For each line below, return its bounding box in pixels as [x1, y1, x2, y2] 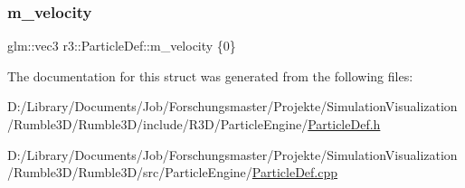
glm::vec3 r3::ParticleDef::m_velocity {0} [7, 36, 236, 55]
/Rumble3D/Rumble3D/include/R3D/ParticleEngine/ [7, 115, 308, 133]
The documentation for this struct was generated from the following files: [7, 66, 413, 85]
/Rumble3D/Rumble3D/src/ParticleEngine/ [7, 163, 252, 182]
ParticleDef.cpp [251, 163, 338, 182]
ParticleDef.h [308, 115, 381, 133]
